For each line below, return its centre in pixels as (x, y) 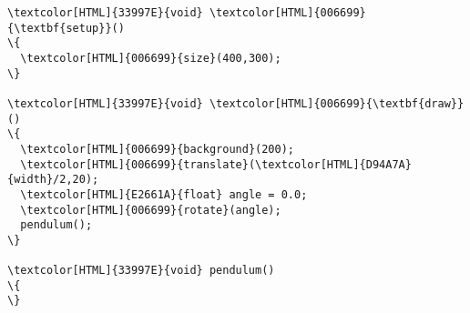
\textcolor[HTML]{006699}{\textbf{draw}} (337, 103)
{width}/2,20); (53, 180)
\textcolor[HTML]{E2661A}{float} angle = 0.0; (164, 194)
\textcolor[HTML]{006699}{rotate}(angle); (151, 210)
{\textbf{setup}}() (66, 28)
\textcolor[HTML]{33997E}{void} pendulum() (141, 271)
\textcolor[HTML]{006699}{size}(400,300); (151, 58)
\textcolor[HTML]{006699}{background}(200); (157, 149)
